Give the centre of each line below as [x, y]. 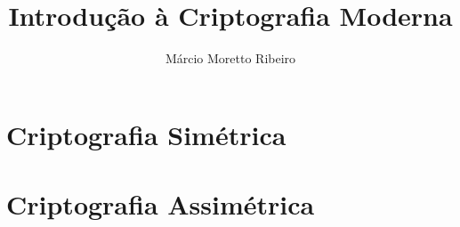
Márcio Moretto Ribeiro [230, 58]
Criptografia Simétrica [146, 134]
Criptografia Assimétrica [161, 204]
